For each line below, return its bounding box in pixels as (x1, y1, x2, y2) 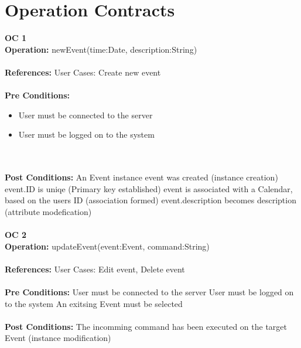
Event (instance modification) (5, 332, 111, 344)
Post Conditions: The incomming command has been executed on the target (5, 320, 288, 332)
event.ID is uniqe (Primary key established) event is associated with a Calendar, (5, 182, 293, 195)
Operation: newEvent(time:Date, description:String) (5, 43, 197, 55)
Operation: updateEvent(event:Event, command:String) (5, 240, 210, 252)
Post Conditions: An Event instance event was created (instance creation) (5, 171, 278, 183)
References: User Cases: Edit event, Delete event (5, 262, 185, 275)
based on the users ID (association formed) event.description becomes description (5, 194, 296, 206)
